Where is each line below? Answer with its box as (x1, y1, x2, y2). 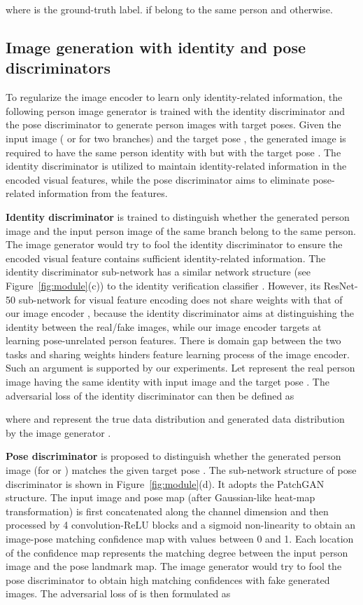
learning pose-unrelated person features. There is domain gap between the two (6, 333, 341, 348)
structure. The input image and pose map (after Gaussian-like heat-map (6, 490, 315, 505)
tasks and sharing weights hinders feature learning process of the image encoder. (6, 346, 350, 361)
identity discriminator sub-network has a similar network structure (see (6, 264, 311, 279)
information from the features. (38, 186, 168, 200)
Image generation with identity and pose (6, 36, 306, 57)
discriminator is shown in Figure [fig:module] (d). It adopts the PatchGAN (6, 476, 325, 491)
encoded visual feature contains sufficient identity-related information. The (6, 250, 326, 265)
